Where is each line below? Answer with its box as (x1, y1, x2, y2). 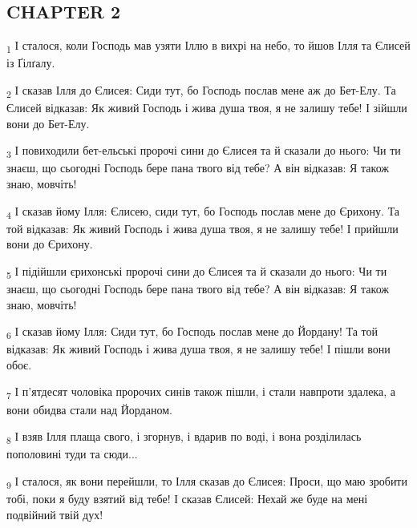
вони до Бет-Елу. (6, 115, 90, 131)
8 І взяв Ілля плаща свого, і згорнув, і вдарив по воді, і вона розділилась (6, 428, 362, 446)
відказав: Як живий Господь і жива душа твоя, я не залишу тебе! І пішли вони (6, 341, 391, 357)
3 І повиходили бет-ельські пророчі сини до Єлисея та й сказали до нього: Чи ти (6, 142, 401, 161)
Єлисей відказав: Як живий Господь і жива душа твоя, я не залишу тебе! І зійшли (6, 99, 407, 116)
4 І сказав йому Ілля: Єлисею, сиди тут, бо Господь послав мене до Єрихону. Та (6, 202, 400, 221)
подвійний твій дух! (6, 506, 103, 522)
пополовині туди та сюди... (6, 445, 138, 462)
